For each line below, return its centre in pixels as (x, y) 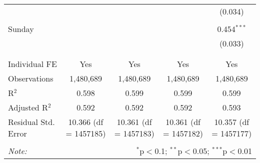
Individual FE (32, 64)
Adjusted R (28, 107)
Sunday (21, 29)
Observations (31, 78)
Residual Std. (31, 122)
